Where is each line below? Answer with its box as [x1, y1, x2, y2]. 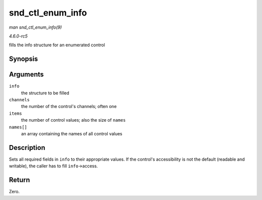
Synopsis [9, 55, 38, 63]
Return [9, 176, 30, 184]
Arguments [9, 71, 44, 79]
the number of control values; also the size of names [21, 117, 126, 123]
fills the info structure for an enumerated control [9, 42, 105, 48]
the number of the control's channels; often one [21, 104, 117, 109]
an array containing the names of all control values [21, 130, 122, 136]
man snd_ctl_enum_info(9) [9, 24, 62, 30]
